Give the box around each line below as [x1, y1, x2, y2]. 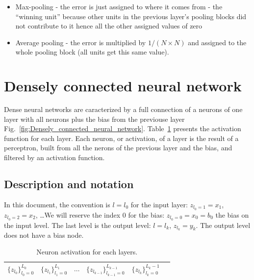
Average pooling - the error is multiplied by [15, 37, 146, 47]
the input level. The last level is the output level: [4, 220, 151, 230]
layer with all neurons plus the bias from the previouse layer [4, 113, 185, 124]
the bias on [215, 209, 249, 220]
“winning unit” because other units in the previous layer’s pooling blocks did [15, 11, 247, 21]
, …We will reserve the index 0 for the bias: [35, 209, 165, 220]
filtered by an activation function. [4, 152, 105, 163]
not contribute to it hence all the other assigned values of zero [15, 21, 203, 31]
